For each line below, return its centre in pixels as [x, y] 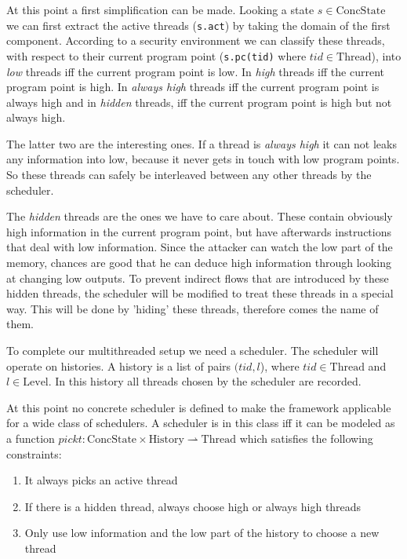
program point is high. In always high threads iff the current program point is [193, 87]
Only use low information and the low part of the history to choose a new [202, 533]
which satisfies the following [306, 438]
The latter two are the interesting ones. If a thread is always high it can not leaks [202, 143]
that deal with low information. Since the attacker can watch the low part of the [200, 247]
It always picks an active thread [101, 480]
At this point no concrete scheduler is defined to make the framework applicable [199, 407]
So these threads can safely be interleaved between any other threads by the [189, 175]
